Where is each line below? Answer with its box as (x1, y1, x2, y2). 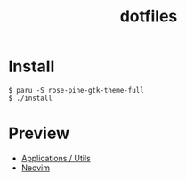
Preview (8, 123, 70, 144)
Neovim (20, 162, 51, 173)
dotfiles (119, 6, 178, 27)
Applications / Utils (20, 152, 91, 163)
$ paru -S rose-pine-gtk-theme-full (8, 86, 144, 95)
